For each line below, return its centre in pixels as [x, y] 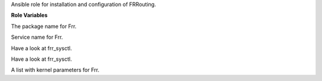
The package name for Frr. [44, 26]
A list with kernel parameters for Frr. [55, 70]
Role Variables [29, 15]
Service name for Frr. [37, 37]
